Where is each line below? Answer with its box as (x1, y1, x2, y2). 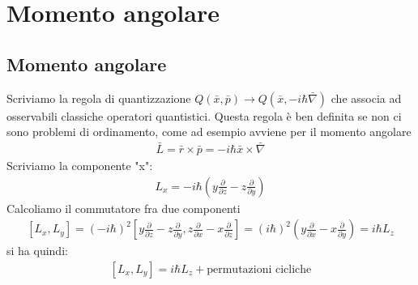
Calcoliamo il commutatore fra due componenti (6, 199, 241, 216)
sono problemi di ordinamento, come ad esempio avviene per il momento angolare (6, 123, 412, 140)
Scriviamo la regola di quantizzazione (6, 89, 191, 106)
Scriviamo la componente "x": (6, 157, 153, 174)
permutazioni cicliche (207, 263, 312, 275)
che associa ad (331, 89, 402, 106)
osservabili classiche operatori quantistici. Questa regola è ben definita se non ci (6, 107, 402, 124)
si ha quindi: (6, 242, 68, 259)
